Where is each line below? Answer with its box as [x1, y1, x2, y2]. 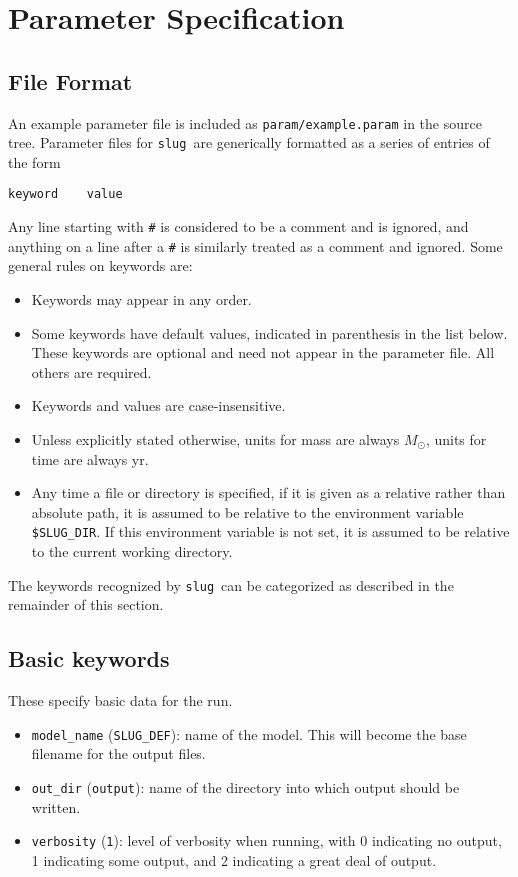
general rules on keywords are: [8, 255, 193, 276]
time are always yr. [31, 448, 149, 469]
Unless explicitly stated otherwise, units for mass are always [31, 429, 400, 450]
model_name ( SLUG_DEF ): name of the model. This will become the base [31, 723, 467, 744]
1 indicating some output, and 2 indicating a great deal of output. [31, 849, 437, 870]
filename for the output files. [31, 743, 206, 764]
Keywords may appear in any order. [31, 289, 252, 310]
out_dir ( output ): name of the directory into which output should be [31, 776, 460, 797]
